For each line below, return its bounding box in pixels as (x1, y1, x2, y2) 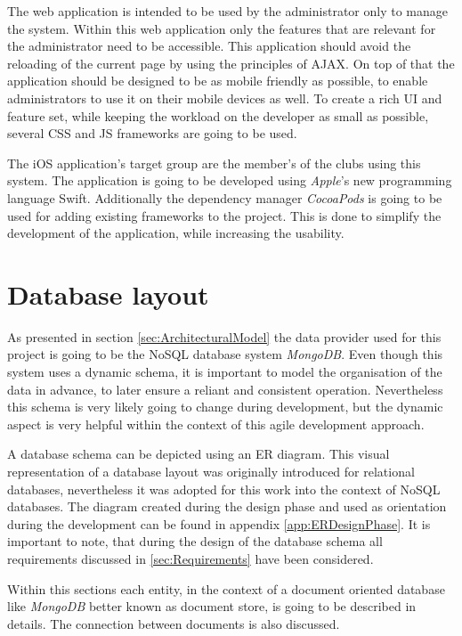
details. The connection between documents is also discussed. (7, 614, 340, 632)
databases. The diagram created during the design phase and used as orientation (7, 497, 447, 516)
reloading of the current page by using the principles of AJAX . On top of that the (7, 53, 455, 72)
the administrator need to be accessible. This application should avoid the (7, 37, 411, 55)
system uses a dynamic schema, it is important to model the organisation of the (7, 363, 442, 381)
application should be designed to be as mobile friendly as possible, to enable (7, 71, 428, 90)
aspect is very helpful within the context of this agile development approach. (7, 414, 425, 433)
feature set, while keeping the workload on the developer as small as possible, (7, 106, 429, 125)
